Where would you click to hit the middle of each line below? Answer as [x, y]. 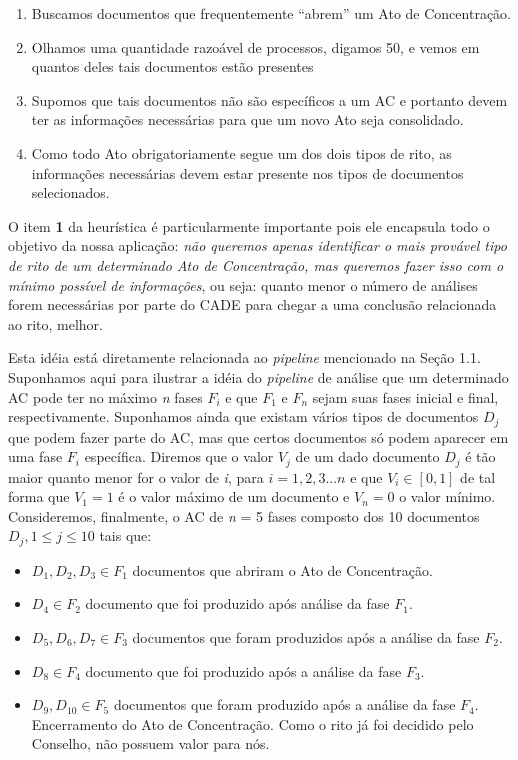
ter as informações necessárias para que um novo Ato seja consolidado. [247, 119]
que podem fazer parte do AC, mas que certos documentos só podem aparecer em [258, 436]
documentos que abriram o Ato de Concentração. [282, 569]
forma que [39, 496]
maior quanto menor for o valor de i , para [136, 476]
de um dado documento [367, 456]
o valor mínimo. [447, 496]
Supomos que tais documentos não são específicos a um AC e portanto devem [269, 99]
